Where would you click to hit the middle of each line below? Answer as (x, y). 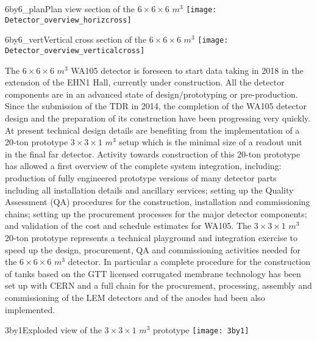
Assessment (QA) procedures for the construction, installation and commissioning (158, 202)
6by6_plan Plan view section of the (70, 9)
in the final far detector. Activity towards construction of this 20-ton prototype (153, 154)
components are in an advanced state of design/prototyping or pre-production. (151, 94)
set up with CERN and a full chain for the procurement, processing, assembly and (158, 285)
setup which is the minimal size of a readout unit (211, 142)
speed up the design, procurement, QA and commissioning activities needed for (153, 249)
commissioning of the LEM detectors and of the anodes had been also (135, 297)
